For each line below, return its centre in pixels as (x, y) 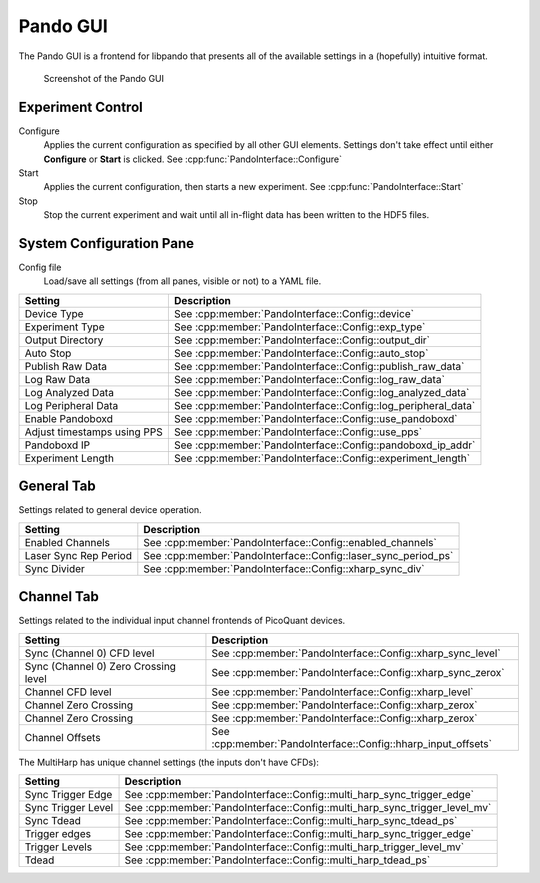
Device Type (54, 313)
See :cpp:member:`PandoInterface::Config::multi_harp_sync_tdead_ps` (291, 821)
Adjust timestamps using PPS (94, 432)
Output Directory (64, 340)
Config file (40, 267)
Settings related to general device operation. (110, 510)
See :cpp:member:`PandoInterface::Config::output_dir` (301, 340)
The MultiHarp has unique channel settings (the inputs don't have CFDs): (169, 762)
